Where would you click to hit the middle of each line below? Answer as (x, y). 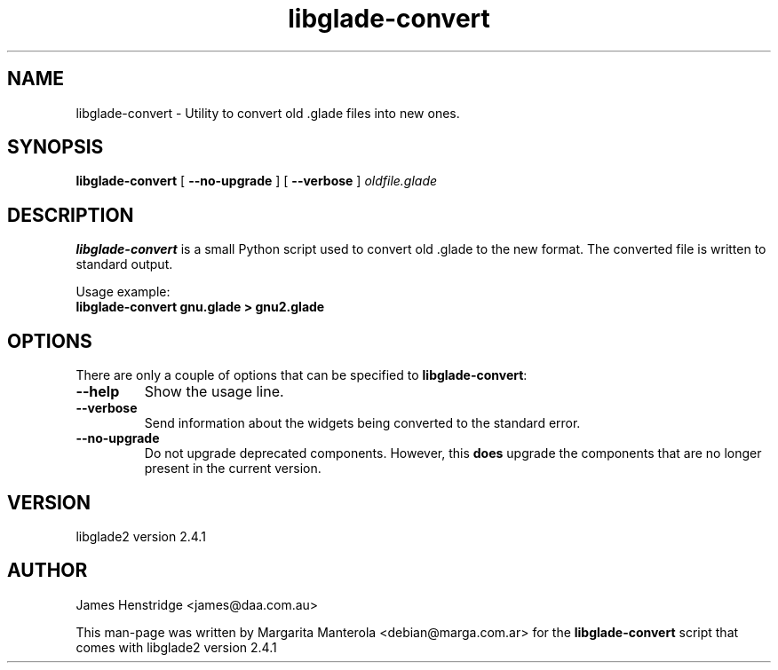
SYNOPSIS (56, 147)
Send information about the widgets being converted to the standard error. (362, 423)
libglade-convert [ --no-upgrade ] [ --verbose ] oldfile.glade (257, 181)
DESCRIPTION (71, 215)
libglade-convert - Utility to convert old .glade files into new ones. (268, 113)
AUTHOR (48, 571)
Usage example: (123, 292)
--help (98, 392)
